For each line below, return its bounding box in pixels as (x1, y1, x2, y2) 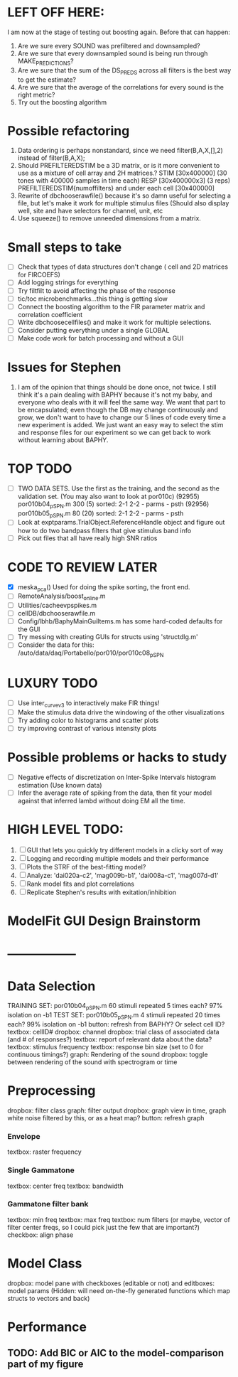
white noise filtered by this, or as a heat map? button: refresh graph (7, 1113, 205, 1122)
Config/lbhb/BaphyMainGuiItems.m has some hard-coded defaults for (17, 617, 223, 626)
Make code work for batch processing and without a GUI (17, 333, 184, 342)
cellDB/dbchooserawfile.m (17, 609, 96, 618)
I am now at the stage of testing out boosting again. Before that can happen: (7, 28, 231, 36)
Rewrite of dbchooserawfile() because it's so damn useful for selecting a (17, 191, 231, 200)
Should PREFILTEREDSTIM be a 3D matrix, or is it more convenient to (17, 161, 220, 170)
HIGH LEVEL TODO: (7, 822, 124, 837)
